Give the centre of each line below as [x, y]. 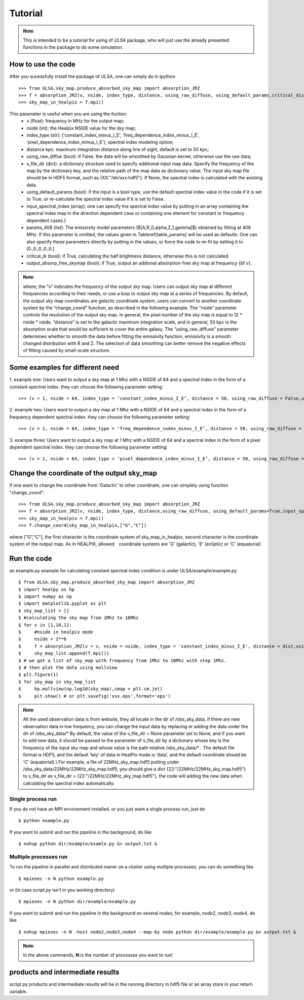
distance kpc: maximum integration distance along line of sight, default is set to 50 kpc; [118, 149]
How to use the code [43, 64]
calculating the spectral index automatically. [69, 783]
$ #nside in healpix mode [56, 632]
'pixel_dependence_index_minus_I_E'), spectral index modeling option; [100, 142]
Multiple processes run [39, 857]
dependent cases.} [46, 220]
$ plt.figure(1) [39, 675]
